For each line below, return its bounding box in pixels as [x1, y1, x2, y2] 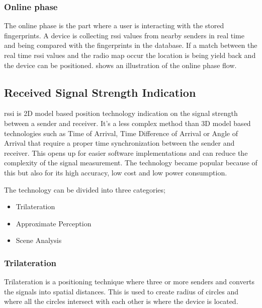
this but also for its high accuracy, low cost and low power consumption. [4, 167, 227, 177]
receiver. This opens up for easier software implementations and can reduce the [4, 147, 248, 158]
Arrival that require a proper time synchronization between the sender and [4, 138, 235, 148]
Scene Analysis [16, 235, 62, 245]
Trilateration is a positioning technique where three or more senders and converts [4, 276, 255, 287]
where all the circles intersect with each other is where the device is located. [4, 296, 238, 306]
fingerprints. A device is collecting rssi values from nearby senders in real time [4, 30, 244, 40]
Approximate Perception [16, 218, 92, 228]
